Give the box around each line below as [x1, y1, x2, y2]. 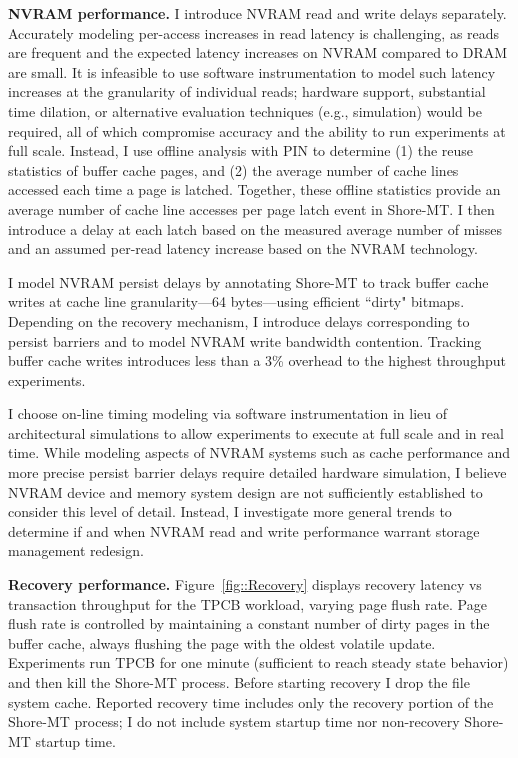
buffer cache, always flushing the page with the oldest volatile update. [8, 632, 436, 653]
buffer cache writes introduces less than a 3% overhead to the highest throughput [8, 350, 506, 371]
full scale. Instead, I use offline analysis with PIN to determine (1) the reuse [8, 140, 474, 161]
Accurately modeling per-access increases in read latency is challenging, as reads [8, 22, 500, 43]
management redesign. [8, 540, 144, 561]
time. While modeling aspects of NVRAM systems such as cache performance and [8, 442, 511, 463]
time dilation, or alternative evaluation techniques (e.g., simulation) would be [8, 100, 482, 121]
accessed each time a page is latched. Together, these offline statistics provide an [8, 179, 501, 200]
